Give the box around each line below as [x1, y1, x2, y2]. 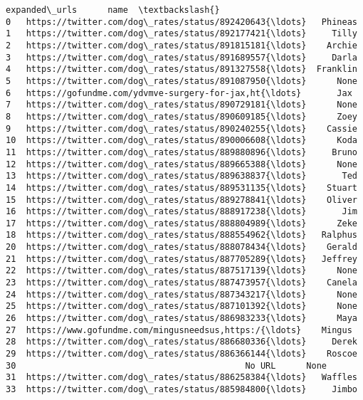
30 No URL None [6, 360, 327, 371]
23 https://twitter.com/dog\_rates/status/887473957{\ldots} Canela [6, 278, 357, 288]
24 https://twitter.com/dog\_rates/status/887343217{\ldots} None [6, 289, 357, 300]
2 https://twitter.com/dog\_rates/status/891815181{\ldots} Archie [6, 40, 357, 51]
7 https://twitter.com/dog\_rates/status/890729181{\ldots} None [6, 100, 357, 110]
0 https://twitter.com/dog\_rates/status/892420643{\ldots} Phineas [6, 16, 357, 27]
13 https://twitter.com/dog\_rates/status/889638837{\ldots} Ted [6, 171, 357, 181]
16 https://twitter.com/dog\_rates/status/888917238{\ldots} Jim [6, 206, 357, 217]
